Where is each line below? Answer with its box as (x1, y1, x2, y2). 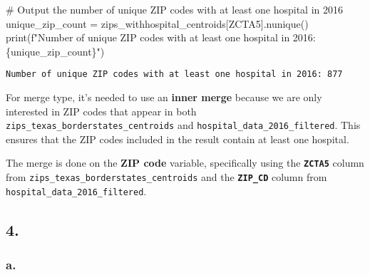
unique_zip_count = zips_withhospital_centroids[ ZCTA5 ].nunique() (6, 16, 309, 31)
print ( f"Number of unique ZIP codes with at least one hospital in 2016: (6, 30, 316, 45)
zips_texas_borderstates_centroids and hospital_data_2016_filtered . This (6, 118, 361, 133)
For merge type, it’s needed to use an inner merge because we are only (6, 90, 322, 105)
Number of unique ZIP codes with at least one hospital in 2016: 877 (6, 69, 343, 80)
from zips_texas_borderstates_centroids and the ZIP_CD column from (6, 170, 327, 185)
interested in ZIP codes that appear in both (6, 103, 197, 118)
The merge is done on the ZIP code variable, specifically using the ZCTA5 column (6, 155, 364, 170)
